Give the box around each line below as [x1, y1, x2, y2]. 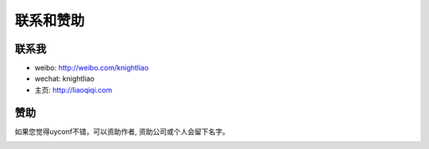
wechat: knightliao [34, 74, 95, 83]
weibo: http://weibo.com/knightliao [34, 63, 149, 73]
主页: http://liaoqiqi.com [34, 85, 113, 94]
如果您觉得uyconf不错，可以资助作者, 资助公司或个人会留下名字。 [14, 127, 230, 136]
